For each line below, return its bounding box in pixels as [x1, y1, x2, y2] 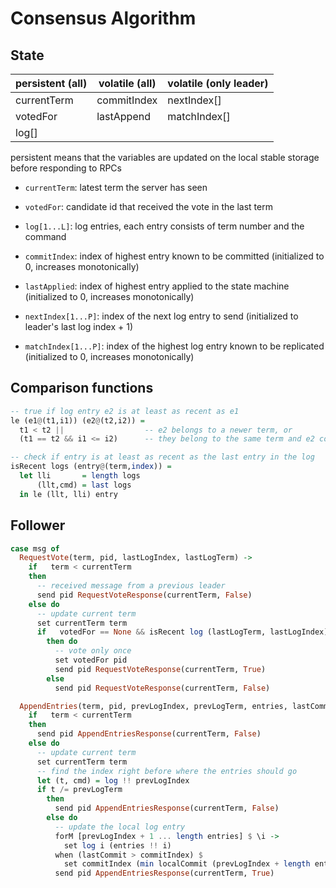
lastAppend [96, 110, 151, 123]
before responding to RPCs [10, 162, 122, 174]
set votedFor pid [54, 655, 128, 665]
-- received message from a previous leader [36, 581, 226, 591]
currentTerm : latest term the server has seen [24, 182, 208, 193]
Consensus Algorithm [10, 7, 197, 30]
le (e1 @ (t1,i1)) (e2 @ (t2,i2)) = [10, 415, 145, 426]
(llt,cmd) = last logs [36, 480, 132, 490]
